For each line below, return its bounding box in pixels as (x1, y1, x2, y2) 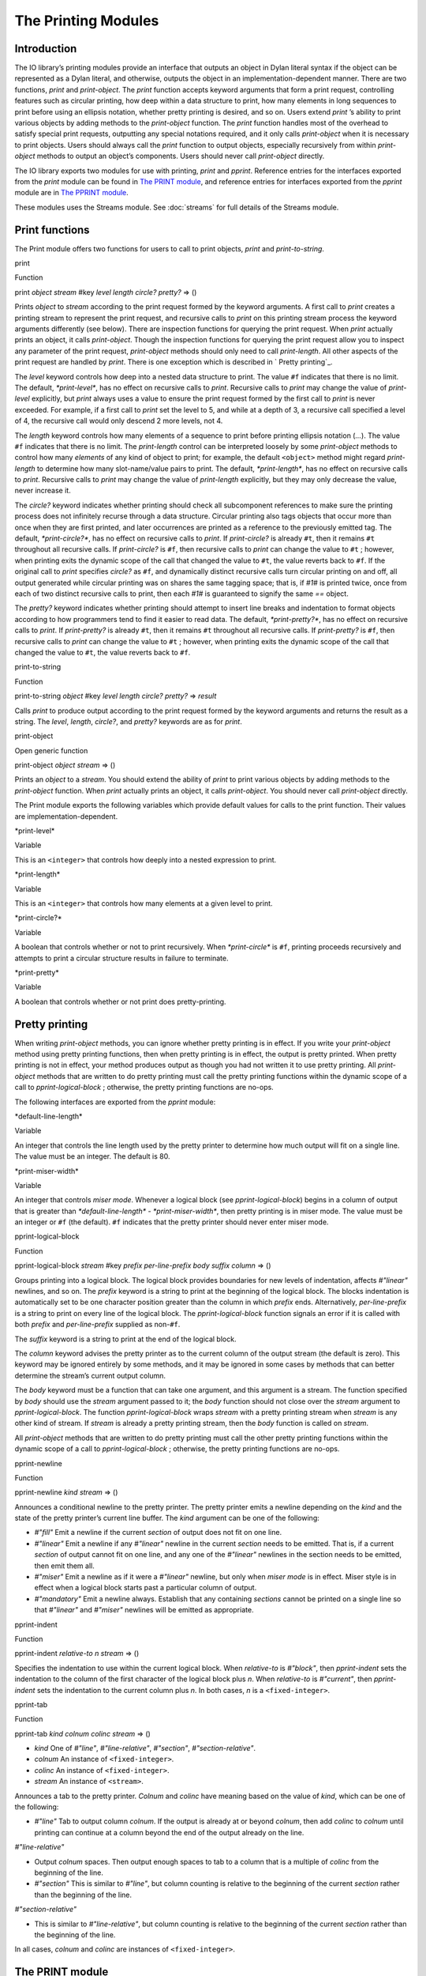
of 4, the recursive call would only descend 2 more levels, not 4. (14, 416, 223, 426)
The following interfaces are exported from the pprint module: (14, 1097, 216, 1107)
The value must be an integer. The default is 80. (14, 1152, 170, 1161)
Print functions (14, 223, 90, 236)
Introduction (14, 42, 77, 55)
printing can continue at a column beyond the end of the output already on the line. (34, 1827, 305, 1837)
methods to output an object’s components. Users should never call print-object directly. (36, 151, 325, 161)
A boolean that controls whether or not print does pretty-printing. (14, 997, 226, 1006)
